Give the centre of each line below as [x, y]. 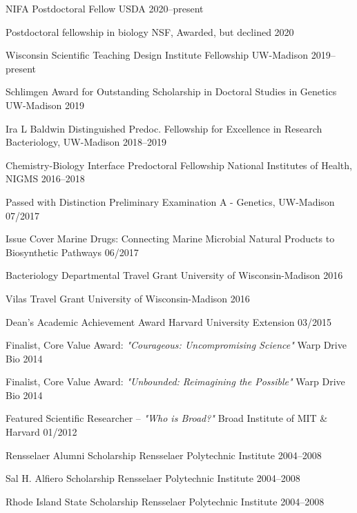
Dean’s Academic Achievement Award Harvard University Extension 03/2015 [169, 321]
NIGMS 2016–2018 [45, 178]
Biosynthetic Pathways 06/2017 [72, 252]
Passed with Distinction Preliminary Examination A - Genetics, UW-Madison [170, 201]
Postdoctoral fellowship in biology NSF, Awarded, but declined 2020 [150, 31]
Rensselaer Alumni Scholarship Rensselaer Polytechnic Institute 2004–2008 [164, 455]
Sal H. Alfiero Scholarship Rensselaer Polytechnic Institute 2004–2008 [153, 478]
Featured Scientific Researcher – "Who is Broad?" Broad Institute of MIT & [167, 418]
